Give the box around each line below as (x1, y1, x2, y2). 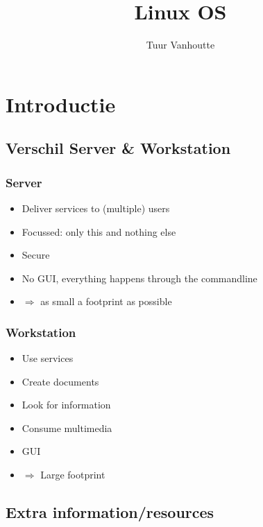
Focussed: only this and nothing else (22, 224, 176, 239)
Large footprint (40, 467, 105, 482)
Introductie (6, 89, 116, 118)
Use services (22, 351, 74, 365)
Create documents (22, 374, 99, 388)
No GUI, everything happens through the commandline (22, 270, 257, 285)
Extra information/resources (6, 501, 214, 523)
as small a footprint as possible (40, 294, 172, 309)
